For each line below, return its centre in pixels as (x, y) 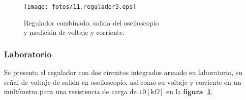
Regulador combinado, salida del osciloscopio (91, 22)
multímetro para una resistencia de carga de (70, 91)
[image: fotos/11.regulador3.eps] (80, 7)
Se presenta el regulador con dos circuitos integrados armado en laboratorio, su (123, 72)
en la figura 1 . (190, 91)
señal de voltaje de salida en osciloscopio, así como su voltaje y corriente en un (123, 82)
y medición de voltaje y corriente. (74, 32)
